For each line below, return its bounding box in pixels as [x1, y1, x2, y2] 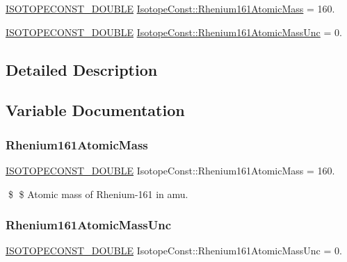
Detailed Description [6, 58, 158, 80]
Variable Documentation [6, 99, 185, 121]
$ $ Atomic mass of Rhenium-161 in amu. [8, 186, 188, 201]
